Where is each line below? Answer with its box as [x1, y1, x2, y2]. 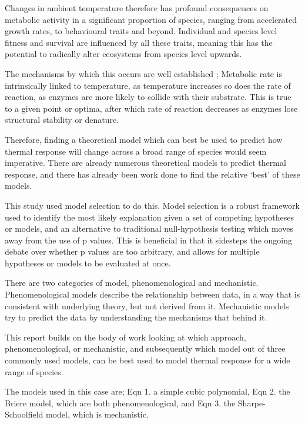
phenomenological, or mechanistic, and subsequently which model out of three [5, 342, 286, 355]
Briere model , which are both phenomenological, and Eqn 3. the [5, 396, 236, 409]
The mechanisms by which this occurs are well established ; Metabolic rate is [5, 67, 282, 79]
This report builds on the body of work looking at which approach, [5, 330, 246, 343]
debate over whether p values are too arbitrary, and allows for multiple [5, 245, 260, 258]
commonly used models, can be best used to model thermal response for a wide [5, 354, 290, 366]
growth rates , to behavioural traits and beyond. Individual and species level [5, 25, 277, 37]
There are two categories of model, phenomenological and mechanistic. [5, 276, 259, 289]
